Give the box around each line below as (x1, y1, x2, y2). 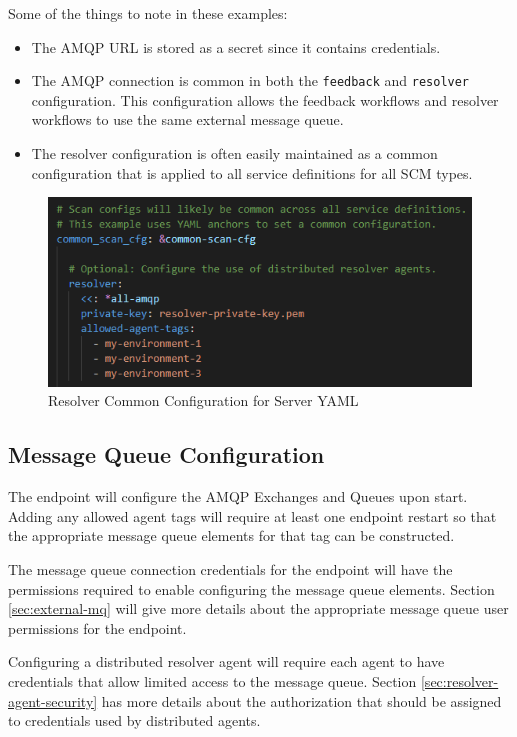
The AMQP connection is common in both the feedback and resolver (31, 70, 470, 91)
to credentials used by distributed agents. (8, 710, 261, 731)
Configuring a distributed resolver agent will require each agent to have (8, 651, 445, 672)
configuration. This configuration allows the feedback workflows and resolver (31, 89, 499, 110)
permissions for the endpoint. (8, 617, 187, 638)
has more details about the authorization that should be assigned (101, 690, 502, 711)
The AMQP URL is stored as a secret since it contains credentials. (31, 36, 441, 57)
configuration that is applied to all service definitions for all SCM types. (31, 162, 473, 183)
